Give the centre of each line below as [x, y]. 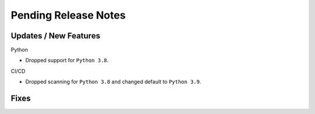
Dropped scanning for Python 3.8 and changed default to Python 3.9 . [113, 82]
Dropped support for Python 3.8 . [67, 60]
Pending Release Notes [68, 15]
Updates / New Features [55, 36]
